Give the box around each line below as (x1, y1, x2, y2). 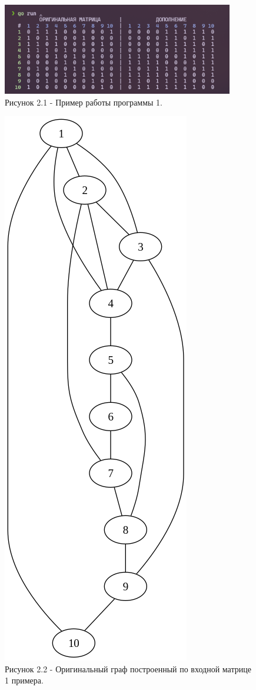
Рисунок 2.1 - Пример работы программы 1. (5, 96, 162, 108)
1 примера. (5, 674, 44, 686)
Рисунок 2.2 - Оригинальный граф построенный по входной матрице (5, 662, 251, 675)
